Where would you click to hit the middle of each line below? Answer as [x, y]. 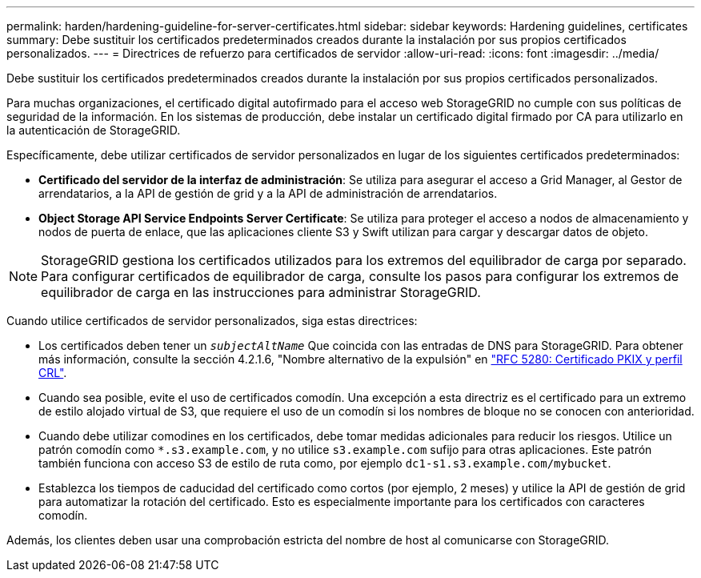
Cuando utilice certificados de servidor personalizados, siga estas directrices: [212, 321]
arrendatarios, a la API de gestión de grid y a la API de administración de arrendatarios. [268, 193]
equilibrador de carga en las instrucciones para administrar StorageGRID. [261, 292]
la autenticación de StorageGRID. [94, 130]
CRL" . [53, 373]
